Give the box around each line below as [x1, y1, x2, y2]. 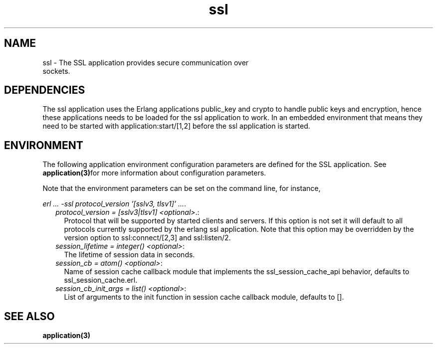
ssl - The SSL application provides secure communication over [42, 58, 249, 67]
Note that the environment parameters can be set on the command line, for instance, [42, 184, 321, 193]
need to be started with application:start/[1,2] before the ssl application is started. [42, 122, 310, 131]
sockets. [42, 66, 70, 75]
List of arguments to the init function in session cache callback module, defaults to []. [64, 293, 344, 302]
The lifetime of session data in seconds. [64, 250, 195, 259]
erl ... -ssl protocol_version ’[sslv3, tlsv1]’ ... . [42, 199, 187, 208]
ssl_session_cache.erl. [64, 276, 138, 285]
